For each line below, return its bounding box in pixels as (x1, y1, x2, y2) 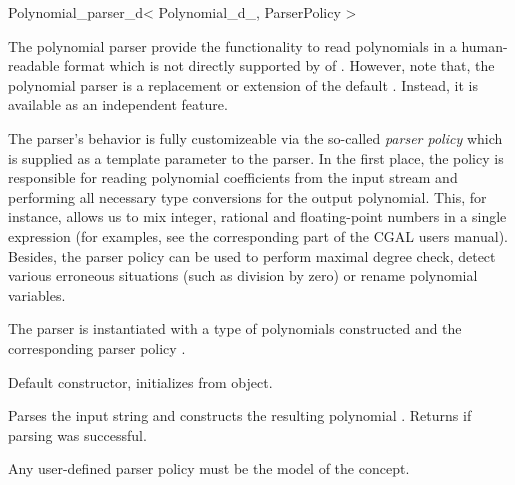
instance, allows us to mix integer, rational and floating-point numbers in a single (8, 206, 507, 227)
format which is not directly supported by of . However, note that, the (64, 55, 495, 76)
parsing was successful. (8, 424, 147, 445)
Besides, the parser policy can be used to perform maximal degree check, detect (8, 245, 496, 266)
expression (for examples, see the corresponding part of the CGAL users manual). (8, 225, 508, 246)
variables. (8, 284, 66, 305)
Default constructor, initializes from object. (8, 371, 273, 392)
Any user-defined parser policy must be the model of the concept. (8, 458, 410, 479)
